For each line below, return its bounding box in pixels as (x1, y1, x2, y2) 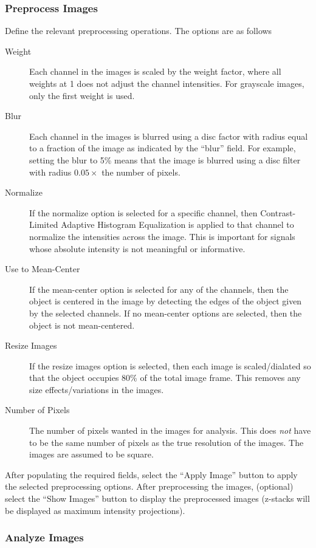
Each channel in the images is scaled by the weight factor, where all (29, 65, 281, 78)
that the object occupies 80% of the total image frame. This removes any (29, 371, 301, 384)
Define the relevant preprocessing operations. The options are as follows (5, 24, 272, 37)
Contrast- (260, 206, 296, 219)
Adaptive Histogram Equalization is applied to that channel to (61, 218, 294, 231)
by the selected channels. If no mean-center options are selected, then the (29, 306, 302, 319)
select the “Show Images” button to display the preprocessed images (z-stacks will (5, 492, 310, 505)
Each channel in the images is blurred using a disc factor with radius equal (29, 129, 308, 142)
